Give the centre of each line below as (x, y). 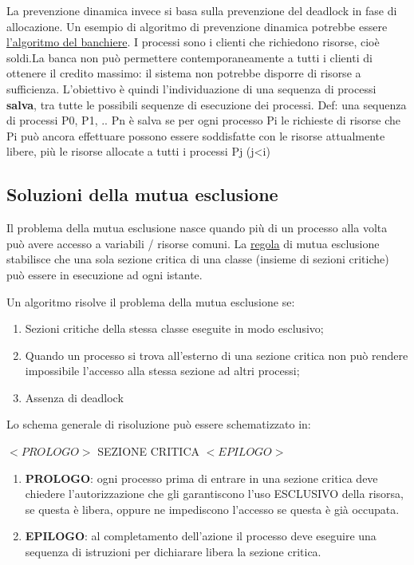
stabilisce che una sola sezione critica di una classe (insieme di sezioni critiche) (198, 259)
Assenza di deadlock (74, 397)
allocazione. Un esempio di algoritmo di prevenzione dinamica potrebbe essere (197, 26)
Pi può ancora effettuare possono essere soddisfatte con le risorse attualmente (196, 135)
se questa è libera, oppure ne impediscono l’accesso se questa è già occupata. (212, 509)
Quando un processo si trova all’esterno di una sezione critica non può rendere (217, 355)
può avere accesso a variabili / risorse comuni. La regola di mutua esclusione (193, 243)
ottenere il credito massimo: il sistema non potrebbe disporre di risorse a (184, 73)
